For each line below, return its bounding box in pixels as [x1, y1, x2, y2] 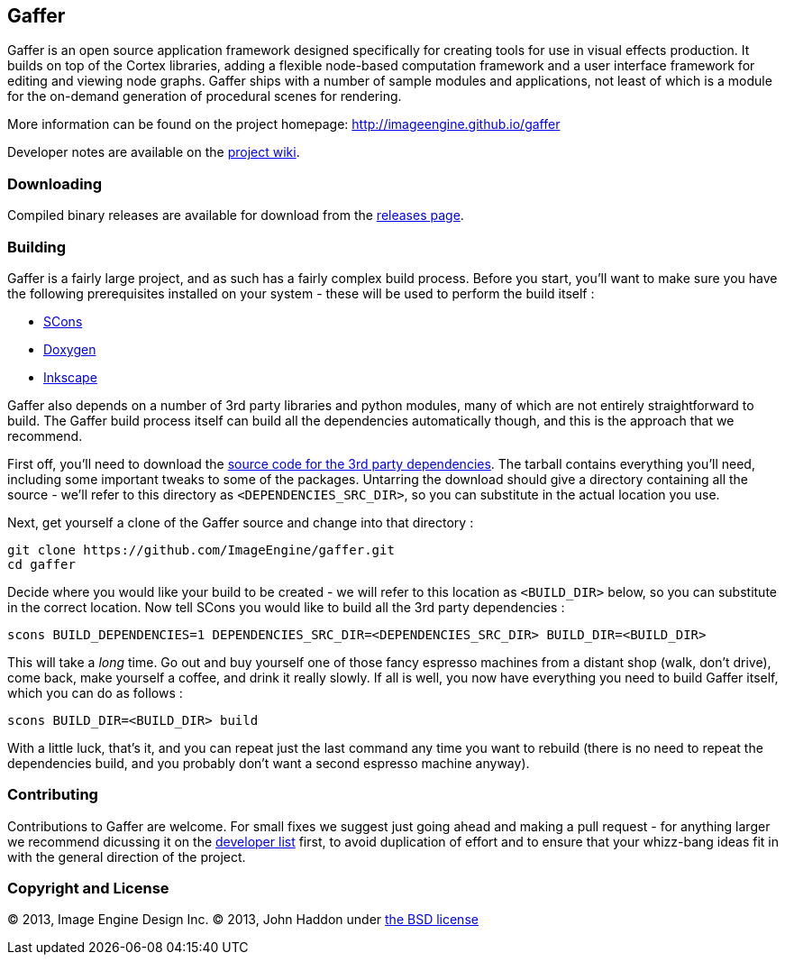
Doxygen [43, 341, 96, 357]
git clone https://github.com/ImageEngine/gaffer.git [7, 542, 395, 557]
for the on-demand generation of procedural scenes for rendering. [7, 88, 402, 105]
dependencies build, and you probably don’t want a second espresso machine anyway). [7, 755, 530, 771]
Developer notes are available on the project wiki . [7, 144, 300, 160]
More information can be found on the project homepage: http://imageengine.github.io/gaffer [7, 116, 561, 133]
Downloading [7, 174, 103, 193]
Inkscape [43, 369, 97, 385]
